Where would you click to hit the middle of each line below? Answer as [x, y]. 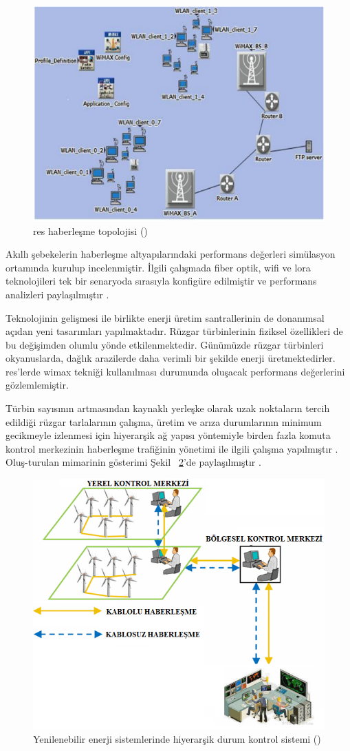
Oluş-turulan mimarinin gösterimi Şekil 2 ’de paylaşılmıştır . [133, 462]
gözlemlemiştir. [37, 385]
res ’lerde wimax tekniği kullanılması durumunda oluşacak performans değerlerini [175, 371]
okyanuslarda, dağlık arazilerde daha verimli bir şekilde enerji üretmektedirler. [171, 358]
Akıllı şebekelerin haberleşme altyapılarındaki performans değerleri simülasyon [171, 254]
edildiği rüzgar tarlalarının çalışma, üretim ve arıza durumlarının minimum [164, 421]
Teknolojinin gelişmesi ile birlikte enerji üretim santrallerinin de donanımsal [165, 317]
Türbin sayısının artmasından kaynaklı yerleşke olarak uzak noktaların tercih [168, 408]
